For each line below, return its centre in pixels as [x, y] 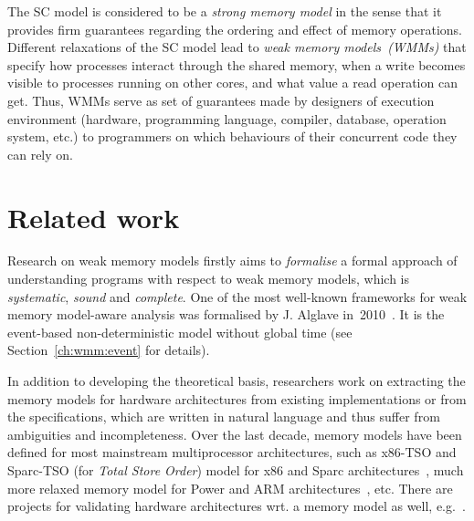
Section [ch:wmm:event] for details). [109, 350]
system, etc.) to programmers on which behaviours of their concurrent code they [232, 136]
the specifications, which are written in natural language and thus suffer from [224, 417]
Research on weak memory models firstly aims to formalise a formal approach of [232, 260]
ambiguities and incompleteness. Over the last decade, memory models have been [235, 434]
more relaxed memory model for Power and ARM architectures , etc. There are [230, 488]
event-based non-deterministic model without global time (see [180, 332]
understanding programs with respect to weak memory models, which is [209, 279]
